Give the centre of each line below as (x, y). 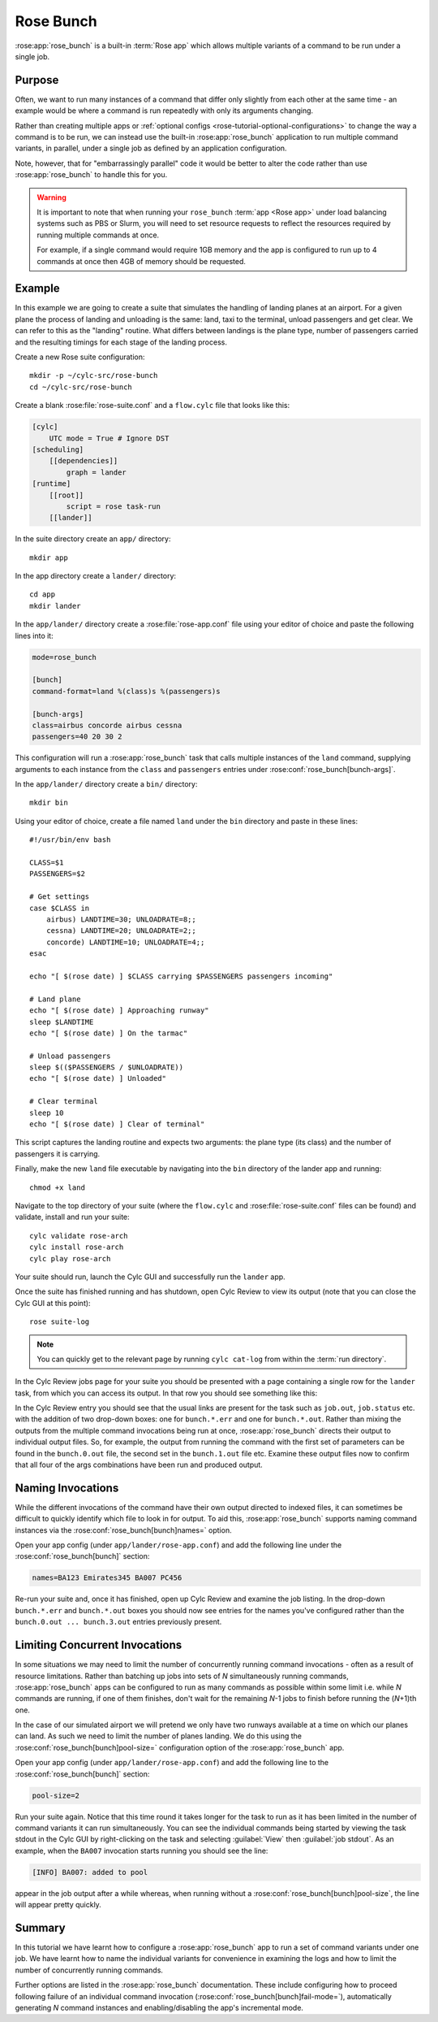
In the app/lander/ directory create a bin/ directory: (106, 784)
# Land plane (55, 999)
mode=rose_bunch (64, 657)
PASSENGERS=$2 (57, 874)
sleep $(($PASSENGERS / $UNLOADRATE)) (107, 1067)
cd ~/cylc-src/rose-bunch (81, 387)
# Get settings (60, 897)
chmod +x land (57, 1187)
